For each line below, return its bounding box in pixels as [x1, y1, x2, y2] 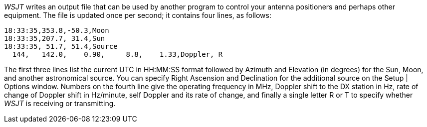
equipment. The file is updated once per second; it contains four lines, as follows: [4, 11, 271, 19]
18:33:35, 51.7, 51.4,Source [4, 42, 118, 50]
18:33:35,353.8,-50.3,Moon [4, 26, 109, 34]
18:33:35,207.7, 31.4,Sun [4, 34, 105, 42]
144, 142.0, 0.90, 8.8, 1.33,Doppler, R [12, 50, 223, 58]
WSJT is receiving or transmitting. [4, 99, 116, 108]
